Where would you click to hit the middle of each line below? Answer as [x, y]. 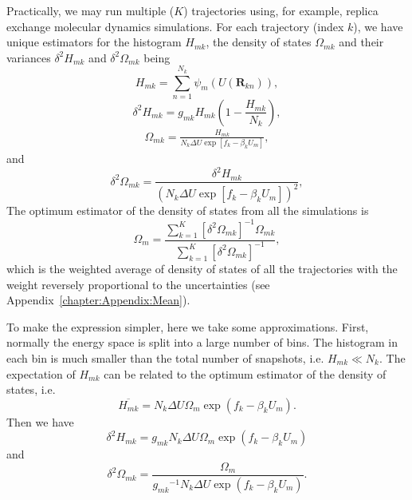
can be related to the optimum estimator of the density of [245, 373]
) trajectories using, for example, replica [281, 10]
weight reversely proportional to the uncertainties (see [138, 284]
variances [29, 57]
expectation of [41, 373]
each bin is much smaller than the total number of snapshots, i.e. [165, 357]
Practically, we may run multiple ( [90, 10]
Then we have [40, 421]
